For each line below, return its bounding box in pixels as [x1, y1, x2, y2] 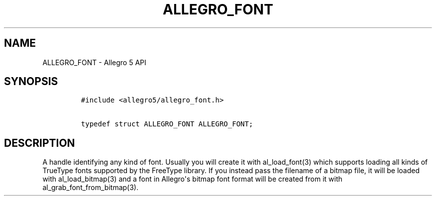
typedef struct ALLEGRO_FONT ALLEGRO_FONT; [81, 120, 253, 128]
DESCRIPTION [4, 136, 75, 149]
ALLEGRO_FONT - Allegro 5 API [42, 58, 146, 67]
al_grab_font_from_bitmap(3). [42, 183, 138, 192]
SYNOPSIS [4, 75, 58, 88]
